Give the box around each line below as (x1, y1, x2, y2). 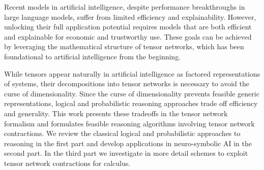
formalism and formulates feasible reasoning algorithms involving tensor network (4, 118, 255, 128)
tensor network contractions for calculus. (4, 157, 131, 168)
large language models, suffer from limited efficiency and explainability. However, (4, 11, 256, 22)
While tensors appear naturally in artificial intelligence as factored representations (4, 68, 260, 79)
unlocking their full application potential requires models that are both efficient (4, 21, 252, 32)
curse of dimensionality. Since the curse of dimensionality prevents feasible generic (4, 88, 259, 98)
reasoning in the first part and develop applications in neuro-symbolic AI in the (4, 138, 252, 148)
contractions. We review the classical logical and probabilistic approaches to (4, 128, 241, 139)
